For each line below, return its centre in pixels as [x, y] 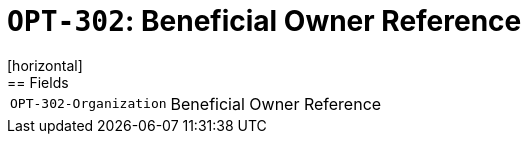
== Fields [38, 82]
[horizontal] [45, 65]
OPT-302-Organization [88, 104]
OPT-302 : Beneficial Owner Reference [264, 21]
